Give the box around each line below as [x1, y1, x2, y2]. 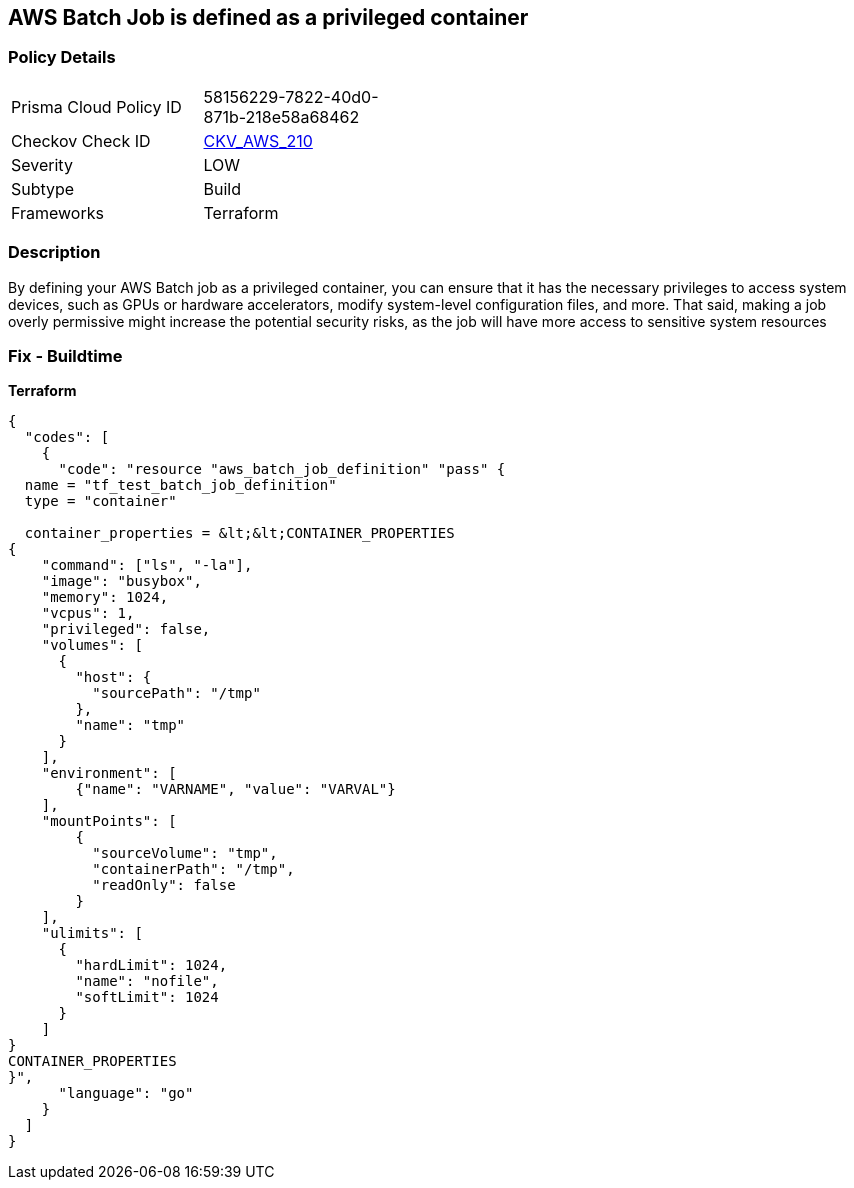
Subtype [11, 178, 75, 199]
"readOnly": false [92, 877, 236, 894]
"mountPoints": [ [41, 813, 177, 830]
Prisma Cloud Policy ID [11, 96, 182, 117]
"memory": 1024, [41, 589, 169, 606]
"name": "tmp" [75, 717, 186, 734]
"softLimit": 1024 [75, 989, 219, 1006]
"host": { [75, 669, 152, 686]
